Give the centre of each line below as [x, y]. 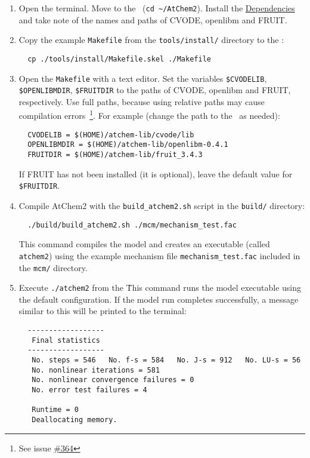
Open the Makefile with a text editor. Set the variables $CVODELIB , [143, 78]
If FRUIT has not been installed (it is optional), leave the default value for [156, 173]
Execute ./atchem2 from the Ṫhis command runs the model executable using [160, 288]
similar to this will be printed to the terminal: [103, 311]
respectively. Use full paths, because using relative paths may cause [142, 101]
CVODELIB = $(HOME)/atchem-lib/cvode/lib [111, 135]
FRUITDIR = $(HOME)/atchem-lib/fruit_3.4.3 [115, 155]
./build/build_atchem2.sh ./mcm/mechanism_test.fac [132, 225]
